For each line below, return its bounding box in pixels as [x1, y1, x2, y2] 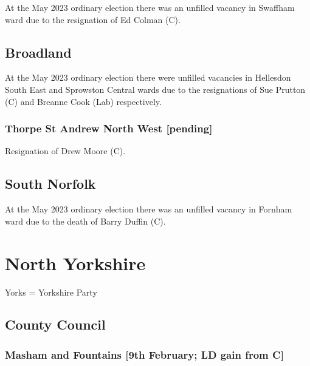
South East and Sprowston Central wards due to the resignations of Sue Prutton [5, 83, 306, 95]
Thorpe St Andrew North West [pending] [5, 121, 213, 136]
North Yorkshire [5, 250, 146, 275]
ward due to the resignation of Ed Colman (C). [5, 13, 181, 25]
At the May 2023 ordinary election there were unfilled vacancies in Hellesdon [5, 71, 291, 84]
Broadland [5, 42, 72, 61]
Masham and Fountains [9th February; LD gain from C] [5, 347, 284, 362]
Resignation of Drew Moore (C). [5, 144, 126, 157]
